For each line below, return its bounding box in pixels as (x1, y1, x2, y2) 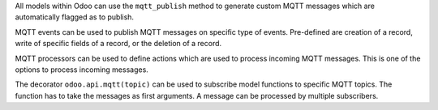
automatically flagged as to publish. (15, 12, 134, 22)
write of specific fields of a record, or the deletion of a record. (15, 39, 222, 49)
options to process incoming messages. (15, 65, 149, 74)
